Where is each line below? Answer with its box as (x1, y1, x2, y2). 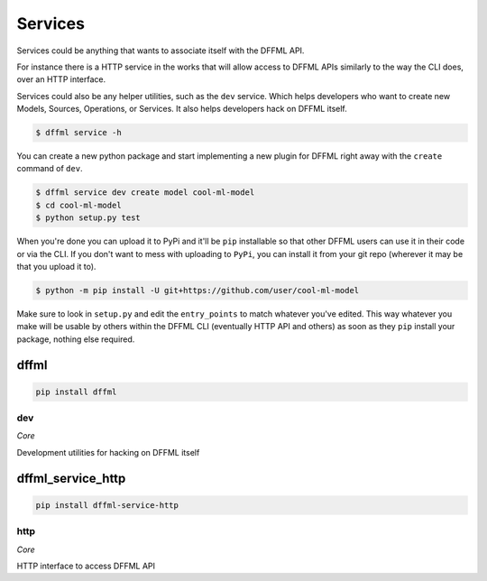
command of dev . (16, 163, 83, 174)
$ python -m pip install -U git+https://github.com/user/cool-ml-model (35, 285, 360, 295)
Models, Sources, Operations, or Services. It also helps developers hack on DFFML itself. (16, 104, 347, 115)
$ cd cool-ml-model (35, 199, 122, 210)
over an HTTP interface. (16, 74, 106, 85)
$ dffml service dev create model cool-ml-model (35, 188, 255, 198)
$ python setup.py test (35, 213, 142, 223)
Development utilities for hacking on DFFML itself (16, 447, 200, 457)
